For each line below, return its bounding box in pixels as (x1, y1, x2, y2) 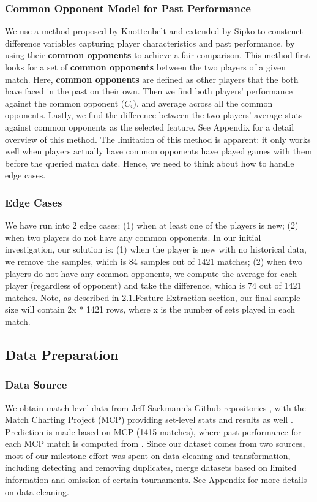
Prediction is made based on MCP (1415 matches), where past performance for (5, 425, 302, 438)
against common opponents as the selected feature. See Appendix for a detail (5, 120, 294, 133)
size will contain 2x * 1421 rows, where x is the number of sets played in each (5, 303, 296, 316)
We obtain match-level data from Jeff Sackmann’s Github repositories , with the (5, 401, 306, 414)
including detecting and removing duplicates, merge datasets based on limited (5, 461, 297, 474)
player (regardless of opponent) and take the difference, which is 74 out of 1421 (5, 279, 302, 292)
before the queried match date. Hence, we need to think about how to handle (5, 156, 294, 169)
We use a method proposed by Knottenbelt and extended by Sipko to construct (5, 25, 303, 37)
